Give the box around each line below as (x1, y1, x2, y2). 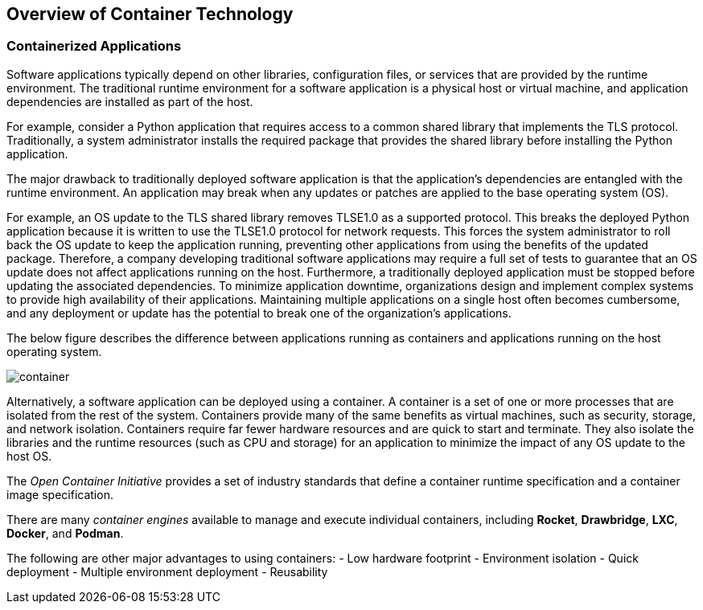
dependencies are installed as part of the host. (6, 94, 253, 108)
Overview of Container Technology (6, 4, 294, 24)
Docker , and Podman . (6, 526, 124, 540)
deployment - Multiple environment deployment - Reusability (6, 564, 328, 579)
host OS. (6, 448, 52, 463)
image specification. (6, 487, 113, 502)
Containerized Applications (6, 38, 182, 55)
